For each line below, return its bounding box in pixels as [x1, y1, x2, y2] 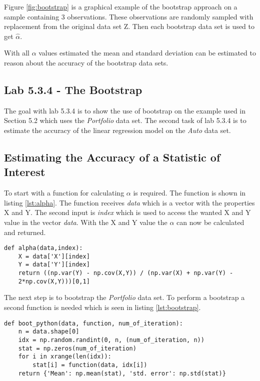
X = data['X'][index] [18, 252, 90, 260]
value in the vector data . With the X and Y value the [4, 216, 167, 227]
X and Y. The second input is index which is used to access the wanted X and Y [4, 207, 251, 217]
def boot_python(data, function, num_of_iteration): [4, 319, 183, 327]
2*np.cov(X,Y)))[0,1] [18, 277, 90, 285]
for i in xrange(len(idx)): [18, 353, 111, 360]
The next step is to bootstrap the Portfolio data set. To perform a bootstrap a [4, 292, 245, 302]
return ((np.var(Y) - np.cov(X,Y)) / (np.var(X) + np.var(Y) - [18, 269, 233, 277]
